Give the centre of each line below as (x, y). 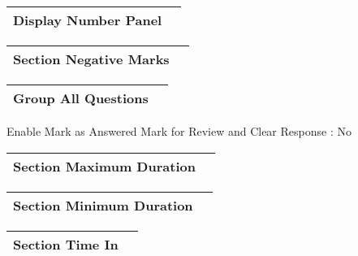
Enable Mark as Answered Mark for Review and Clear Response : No (179, 131)
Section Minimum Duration (103, 205)
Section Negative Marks (91, 59)
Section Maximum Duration (104, 166)
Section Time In (66, 244)
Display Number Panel (88, 20)
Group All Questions (81, 98)
